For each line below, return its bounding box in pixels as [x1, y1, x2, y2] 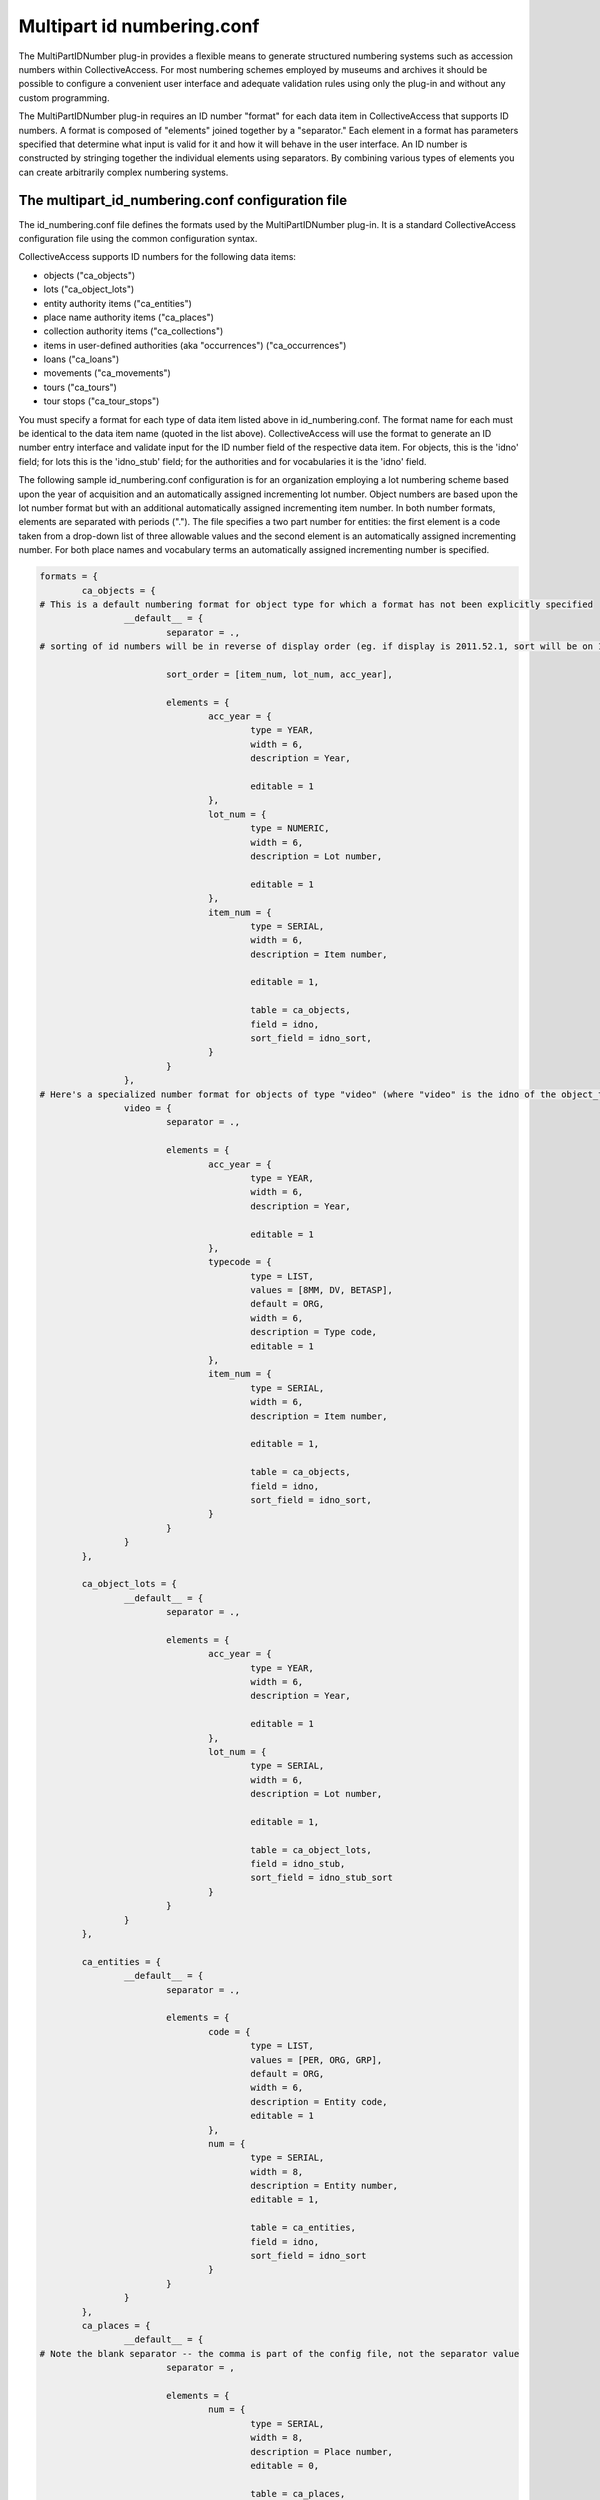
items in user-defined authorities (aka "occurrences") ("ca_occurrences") [43, 339, 347, 351]
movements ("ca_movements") [43, 367, 172, 379]
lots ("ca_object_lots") [43, 283, 135, 295]
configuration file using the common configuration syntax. [18, 232, 258, 244]
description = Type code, [250, 1326, 378, 1338]
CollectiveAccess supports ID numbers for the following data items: [18, 251, 297, 263]
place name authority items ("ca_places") [43, 311, 215, 323]
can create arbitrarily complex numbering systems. [18, 166, 229, 178]
